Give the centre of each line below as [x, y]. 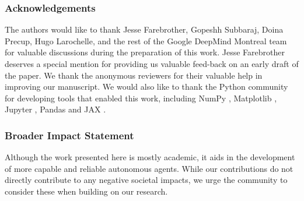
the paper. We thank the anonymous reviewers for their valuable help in [134, 75]
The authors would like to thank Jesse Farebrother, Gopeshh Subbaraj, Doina [144, 29]
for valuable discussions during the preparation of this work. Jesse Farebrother [145, 52]
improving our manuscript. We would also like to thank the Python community [146, 87]
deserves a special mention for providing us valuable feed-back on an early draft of [152, 64]
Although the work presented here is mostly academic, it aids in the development [150, 157]
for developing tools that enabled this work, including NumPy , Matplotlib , [141, 98]
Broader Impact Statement [69, 135]
